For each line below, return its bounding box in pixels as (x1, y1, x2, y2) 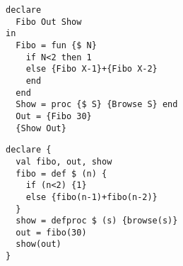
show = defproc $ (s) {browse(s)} (16, 216, 178, 226)
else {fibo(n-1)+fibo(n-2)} (25, 192, 158, 202)
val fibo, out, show (16, 156, 112, 167)
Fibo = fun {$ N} (16, 40, 97, 50)
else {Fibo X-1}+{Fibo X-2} (25, 64, 158, 74)
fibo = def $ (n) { (16, 168, 107, 179)
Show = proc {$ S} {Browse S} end (16, 99, 178, 110)
